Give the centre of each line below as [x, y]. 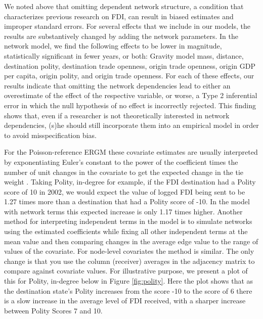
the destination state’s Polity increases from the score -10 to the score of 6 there [128, 290]
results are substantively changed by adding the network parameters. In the [121, 36]
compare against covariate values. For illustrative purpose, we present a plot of [126, 271]
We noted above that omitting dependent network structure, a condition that [124, 6]
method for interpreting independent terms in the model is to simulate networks [128, 221]
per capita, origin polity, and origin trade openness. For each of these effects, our [129, 76]
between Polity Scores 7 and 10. [53, 310]
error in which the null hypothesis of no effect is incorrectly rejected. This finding [130, 105]
